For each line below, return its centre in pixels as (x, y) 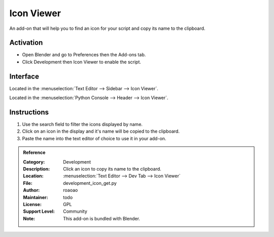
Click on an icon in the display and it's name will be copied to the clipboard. (101, 131)
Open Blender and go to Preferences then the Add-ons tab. (84, 55)
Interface (24, 76)
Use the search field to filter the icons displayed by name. (82, 125)
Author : (31, 190)
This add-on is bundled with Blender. (102, 218)
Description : (37, 169)
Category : (34, 162)
